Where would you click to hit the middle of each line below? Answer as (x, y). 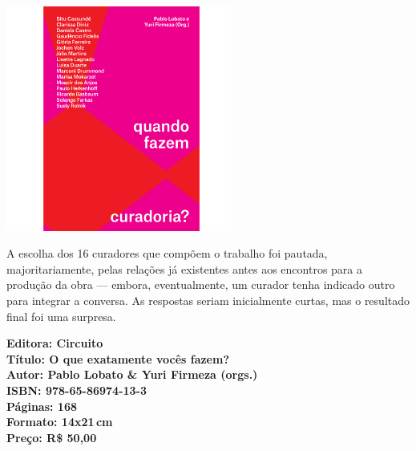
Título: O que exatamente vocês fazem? (118, 358)
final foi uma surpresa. (61, 316)
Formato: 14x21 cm (60, 422)
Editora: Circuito (55, 343)
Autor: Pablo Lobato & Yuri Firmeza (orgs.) (132, 374)
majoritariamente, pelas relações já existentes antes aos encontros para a (185, 268)
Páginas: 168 (42, 406)
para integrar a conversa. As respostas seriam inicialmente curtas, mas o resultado (208, 301)
